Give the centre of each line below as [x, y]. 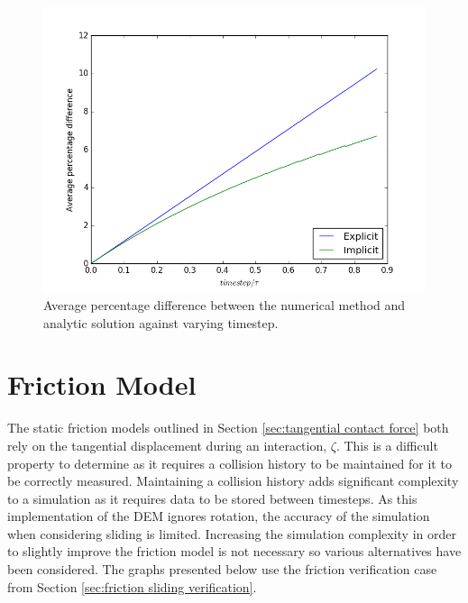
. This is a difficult [387, 445]
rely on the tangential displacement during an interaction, [167, 445]
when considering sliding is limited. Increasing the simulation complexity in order [232, 533]
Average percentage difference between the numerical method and [225, 305]
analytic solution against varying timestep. [161, 322]
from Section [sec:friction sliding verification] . [132, 586]
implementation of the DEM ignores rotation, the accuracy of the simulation [219, 516]
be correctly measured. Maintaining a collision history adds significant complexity [233, 481]
